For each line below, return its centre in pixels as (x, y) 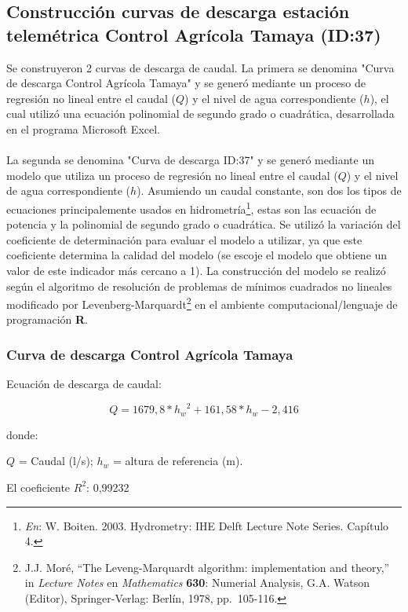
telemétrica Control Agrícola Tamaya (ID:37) (194, 34)
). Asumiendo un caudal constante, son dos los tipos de (269, 191)
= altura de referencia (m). (178, 461)
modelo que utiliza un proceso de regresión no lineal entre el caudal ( (172, 175)
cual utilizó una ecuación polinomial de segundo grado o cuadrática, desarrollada (200, 114)
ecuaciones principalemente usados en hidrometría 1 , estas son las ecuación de (191, 207)
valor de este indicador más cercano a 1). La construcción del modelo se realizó (196, 270)
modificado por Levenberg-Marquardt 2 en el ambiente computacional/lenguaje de (202, 303)
